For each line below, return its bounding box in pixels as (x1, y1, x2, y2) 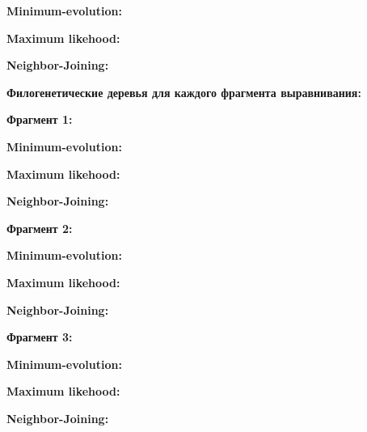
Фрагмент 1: (6, 111, 73, 128)
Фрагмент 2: (6, 219, 73, 236)
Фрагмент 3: (6, 328, 73, 345)
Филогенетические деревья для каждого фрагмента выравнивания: (6, 83, 361, 100)
